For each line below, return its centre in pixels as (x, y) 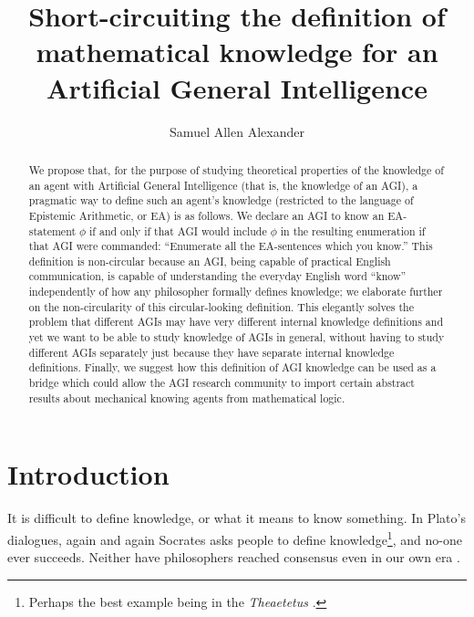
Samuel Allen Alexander (237, 131)
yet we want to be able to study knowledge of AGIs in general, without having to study (237, 337)
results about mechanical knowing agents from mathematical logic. (187, 397)
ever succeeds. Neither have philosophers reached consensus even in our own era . (234, 557)
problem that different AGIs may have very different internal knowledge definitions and (236, 322)
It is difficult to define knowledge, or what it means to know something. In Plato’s (237, 518)
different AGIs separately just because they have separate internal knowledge (211, 352)
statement (52, 230)
